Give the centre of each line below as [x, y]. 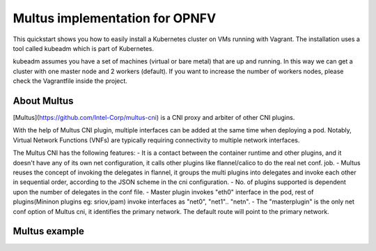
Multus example [49, 231]
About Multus [43, 101]
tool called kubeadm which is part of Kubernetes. [84, 48]
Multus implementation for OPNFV [115, 18]
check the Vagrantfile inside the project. [70, 81]
